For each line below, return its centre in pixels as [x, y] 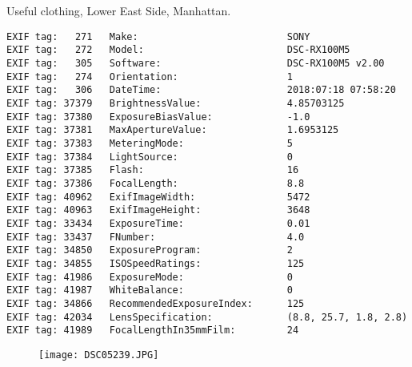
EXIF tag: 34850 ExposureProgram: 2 [150, 250]
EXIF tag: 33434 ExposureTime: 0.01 [158, 223]
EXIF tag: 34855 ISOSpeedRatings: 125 [156, 263]
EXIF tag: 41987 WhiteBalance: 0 [150, 290]
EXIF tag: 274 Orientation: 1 [150, 77]
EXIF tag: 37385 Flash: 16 [153, 170]
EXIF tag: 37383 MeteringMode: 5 [150, 144]
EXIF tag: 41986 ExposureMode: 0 [150, 277]
